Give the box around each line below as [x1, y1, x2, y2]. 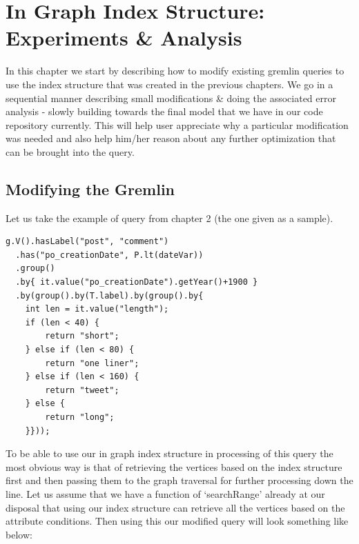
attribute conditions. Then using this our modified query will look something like [6, 514, 349, 528]
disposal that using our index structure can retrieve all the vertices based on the [6, 500, 345, 514]
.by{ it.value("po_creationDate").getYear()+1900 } [15, 277, 258, 288]
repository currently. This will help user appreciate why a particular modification [6, 117, 349, 132]
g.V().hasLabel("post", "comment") [6, 236, 169, 247]
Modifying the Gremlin [6, 178, 175, 199]
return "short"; [45, 331, 119, 341]
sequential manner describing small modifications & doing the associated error [6, 90, 336, 105]
